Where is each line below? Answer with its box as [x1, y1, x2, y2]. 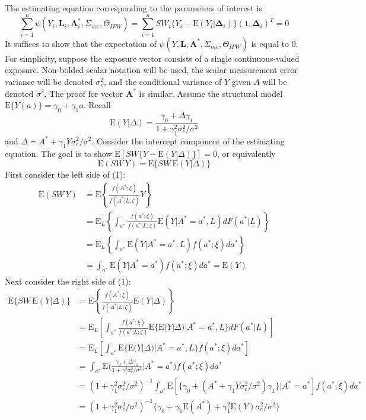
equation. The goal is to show [5, 147, 112, 160]
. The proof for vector [44, 87, 123, 99]
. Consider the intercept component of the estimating [91, 134, 285, 147]
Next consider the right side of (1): [5, 274, 131, 287]
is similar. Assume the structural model [139, 87, 283, 99]
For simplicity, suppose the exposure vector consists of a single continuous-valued [5, 52, 300, 64]
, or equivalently [217, 147, 276, 160]
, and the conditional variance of [103, 75, 222, 87]
